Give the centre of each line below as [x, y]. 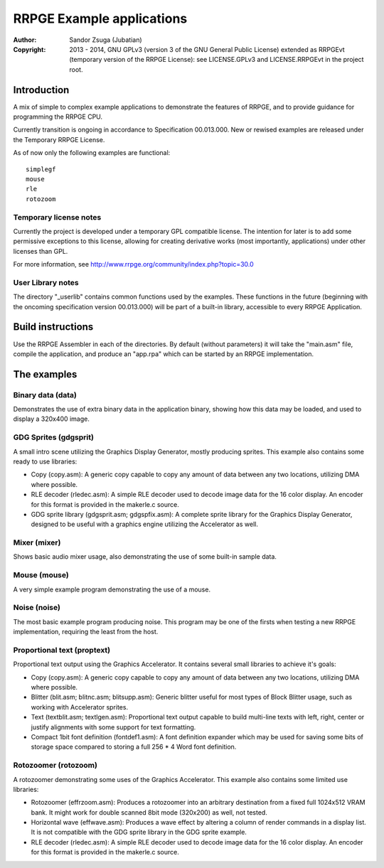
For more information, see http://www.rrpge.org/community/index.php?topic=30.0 [133, 264]
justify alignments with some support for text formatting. [113, 727]
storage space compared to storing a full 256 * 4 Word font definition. [134, 747]
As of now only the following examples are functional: [92, 153]
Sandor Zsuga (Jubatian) [106, 40]
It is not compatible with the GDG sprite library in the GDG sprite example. [139, 832]
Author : [25, 40]
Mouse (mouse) [41, 575]
